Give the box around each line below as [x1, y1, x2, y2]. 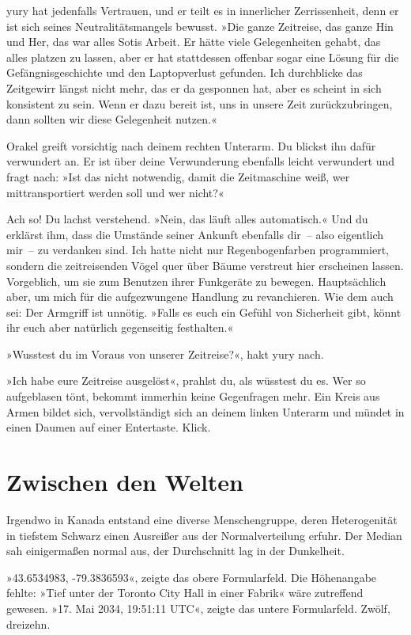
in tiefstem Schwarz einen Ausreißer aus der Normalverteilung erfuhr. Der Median [6, 527, 402, 543]
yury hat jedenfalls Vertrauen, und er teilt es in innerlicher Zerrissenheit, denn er [6, 2, 399, 18]
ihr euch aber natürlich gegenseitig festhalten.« [6, 319, 234, 336]
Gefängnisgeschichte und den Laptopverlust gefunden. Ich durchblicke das [6, 64, 363, 81]
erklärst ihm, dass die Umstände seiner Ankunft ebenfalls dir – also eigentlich [6, 226, 384, 242]
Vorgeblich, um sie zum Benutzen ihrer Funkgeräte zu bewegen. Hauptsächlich [6, 272, 386, 289]
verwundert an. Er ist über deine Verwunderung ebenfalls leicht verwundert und [6, 153, 395, 169]
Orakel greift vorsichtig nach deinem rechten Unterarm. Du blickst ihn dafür [6, 137, 376, 154]
